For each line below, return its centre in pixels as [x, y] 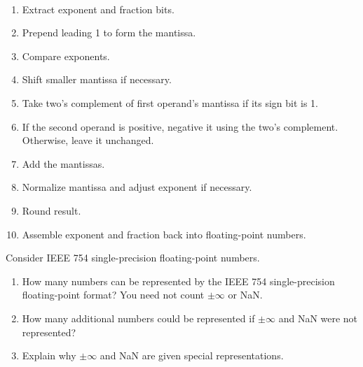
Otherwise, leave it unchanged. [88, 140]
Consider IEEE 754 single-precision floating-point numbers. [133, 258]
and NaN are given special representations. [192, 355]
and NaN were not [318, 318]
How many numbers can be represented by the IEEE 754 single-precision [178, 281]
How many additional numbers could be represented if [138, 318]
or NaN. [245, 295]
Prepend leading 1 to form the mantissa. [109, 33]
